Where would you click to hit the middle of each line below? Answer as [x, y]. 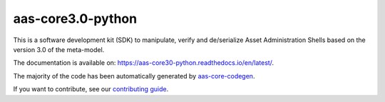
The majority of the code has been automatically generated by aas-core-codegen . [134, 76]
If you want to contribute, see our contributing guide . [91, 89]
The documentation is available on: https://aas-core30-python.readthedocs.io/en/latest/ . [144, 63]
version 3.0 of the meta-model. [59, 49]
